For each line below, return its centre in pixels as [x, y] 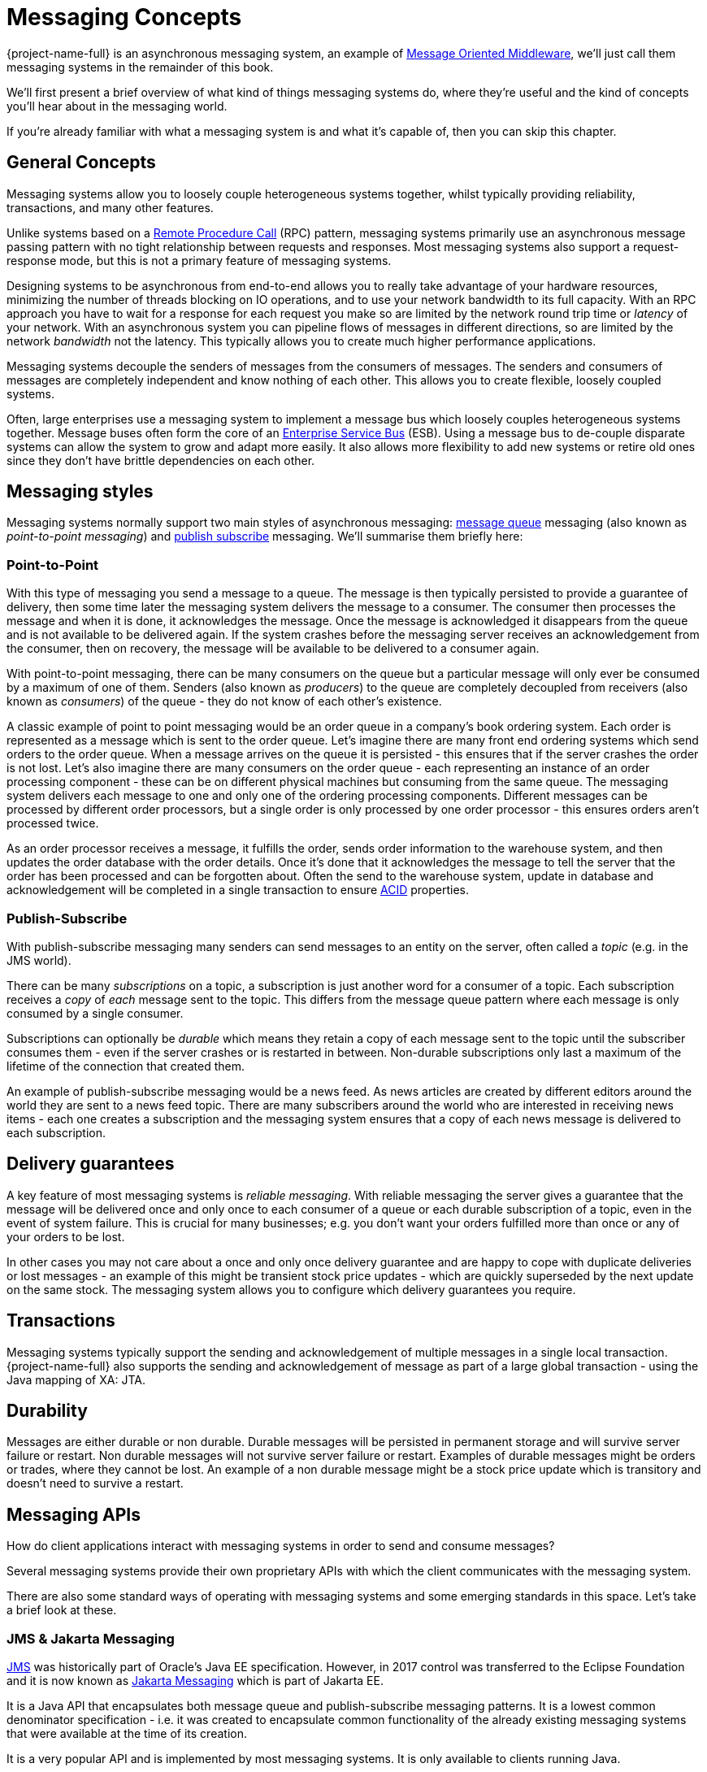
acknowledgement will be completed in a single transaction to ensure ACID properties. [238, 890]
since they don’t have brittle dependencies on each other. [161, 460]
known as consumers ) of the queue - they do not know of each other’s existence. [224, 701]
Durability [47, 1411]
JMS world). [39, 960]
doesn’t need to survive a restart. [95, 1483]
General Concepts [81, 163]
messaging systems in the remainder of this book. [140, 67]
